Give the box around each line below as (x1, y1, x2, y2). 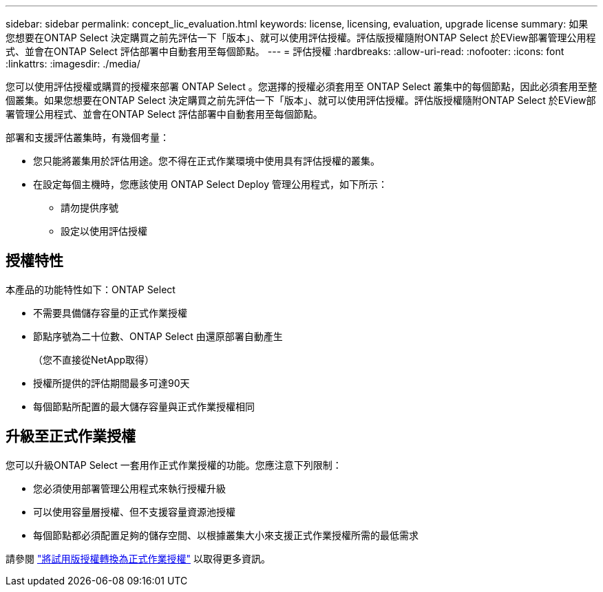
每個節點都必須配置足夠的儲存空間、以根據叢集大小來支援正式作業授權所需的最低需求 (33, 529, 419, 541)
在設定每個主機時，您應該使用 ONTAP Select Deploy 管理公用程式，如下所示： (33, 178, 388, 190)
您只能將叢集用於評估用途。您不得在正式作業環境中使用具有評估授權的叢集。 (33, 155, 380, 167)
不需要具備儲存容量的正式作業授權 (33, 306, 187, 319)
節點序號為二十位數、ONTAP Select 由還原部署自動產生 (33, 330, 283, 342)
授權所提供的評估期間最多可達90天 (33, 377, 190, 389)
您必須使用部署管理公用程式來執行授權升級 (33, 482, 226, 494)
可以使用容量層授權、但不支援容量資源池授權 (33, 505, 235, 518)
